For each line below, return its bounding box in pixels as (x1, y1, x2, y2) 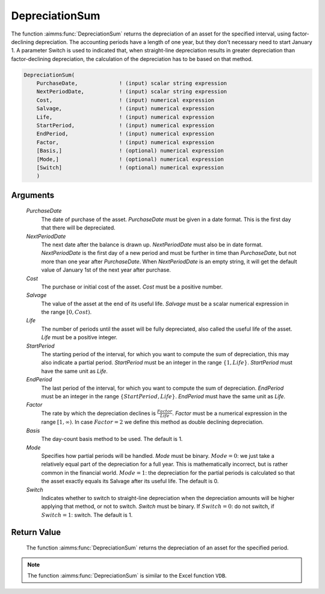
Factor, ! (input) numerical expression (36, 139, 215, 146)
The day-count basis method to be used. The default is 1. (41, 436, 183, 443)
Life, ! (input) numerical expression (36, 113, 215, 120)
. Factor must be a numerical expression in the (172, 410, 288, 417)
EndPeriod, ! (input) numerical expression (36, 130, 215, 137)
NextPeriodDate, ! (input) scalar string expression (36, 88, 227, 95)
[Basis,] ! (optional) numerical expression (36, 148, 224, 154)
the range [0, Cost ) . (41, 308, 92, 316)
